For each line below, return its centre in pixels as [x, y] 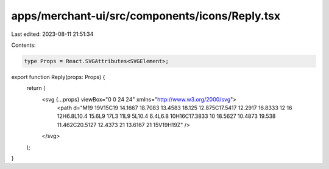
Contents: [23, 45]
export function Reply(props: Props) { [58, 77]
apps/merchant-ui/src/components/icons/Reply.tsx [146, 16]
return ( [36, 88]
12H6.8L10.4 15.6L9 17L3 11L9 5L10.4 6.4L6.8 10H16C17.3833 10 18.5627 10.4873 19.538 [166, 116]
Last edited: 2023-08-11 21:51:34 [52, 34]
